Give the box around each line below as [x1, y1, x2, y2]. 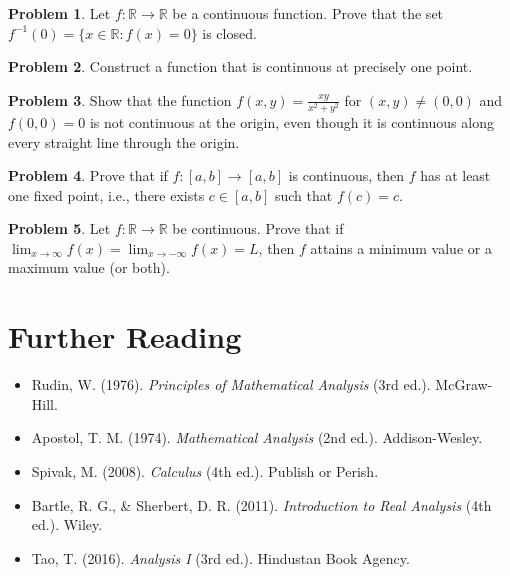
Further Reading [8, 316, 242, 357]
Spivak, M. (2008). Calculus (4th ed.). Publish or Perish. [31, 460, 379, 481]
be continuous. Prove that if [172, 218, 344, 239]
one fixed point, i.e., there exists [8, 184, 205, 205]
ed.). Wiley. [31, 514, 103, 535]
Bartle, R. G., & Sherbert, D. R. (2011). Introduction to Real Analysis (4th [31, 494, 492, 515]
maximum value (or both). [8, 257, 170, 278]
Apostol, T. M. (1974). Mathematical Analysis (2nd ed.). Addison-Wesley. [31, 427, 483, 448]
